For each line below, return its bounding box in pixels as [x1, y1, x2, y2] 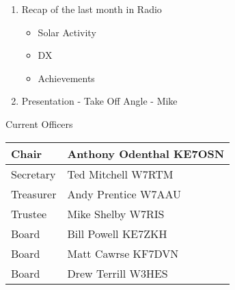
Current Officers [5, 116, 73, 131]
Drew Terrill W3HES [67, 265, 168, 281]
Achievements [38, 70, 95, 85]
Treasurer [11, 185, 57, 202]
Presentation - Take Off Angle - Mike [21, 94, 178, 108]
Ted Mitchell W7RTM [67, 166, 174, 182]
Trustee [11, 205, 47, 222]
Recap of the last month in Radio [21, 2, 162, 16]
